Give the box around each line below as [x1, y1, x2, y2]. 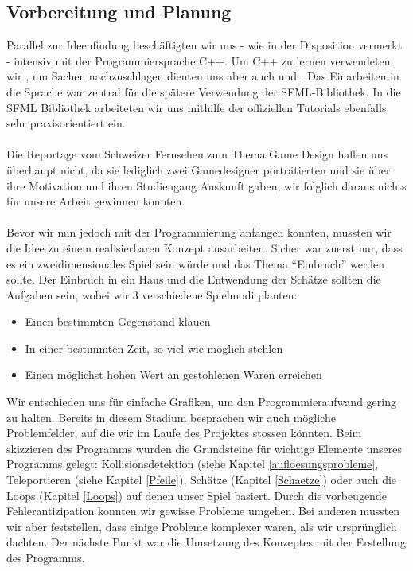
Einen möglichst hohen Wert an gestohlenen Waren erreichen [25, 366, 322, 383]
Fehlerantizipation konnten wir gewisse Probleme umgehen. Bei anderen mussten [6, 503, 400, 519]
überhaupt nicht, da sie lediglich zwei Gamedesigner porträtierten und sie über [6, 161, 391, 178]
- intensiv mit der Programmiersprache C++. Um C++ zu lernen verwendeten [6, 52, 391, 68]
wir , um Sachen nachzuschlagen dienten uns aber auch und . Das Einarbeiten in [6, 68, 399, 84]
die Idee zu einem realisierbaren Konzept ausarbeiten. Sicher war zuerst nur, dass [6, 239, 403, 256]
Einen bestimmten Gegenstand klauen [25, 313, 211, 330]
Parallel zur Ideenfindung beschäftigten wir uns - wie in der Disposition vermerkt [6, 37, 403, 53]
